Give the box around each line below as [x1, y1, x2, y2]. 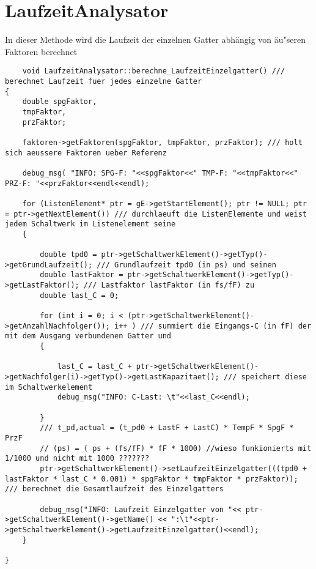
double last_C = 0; [40, 291, 119, 300]
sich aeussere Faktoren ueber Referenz [5, 148, 167, 157]
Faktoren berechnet [5, 45, 78, 58]
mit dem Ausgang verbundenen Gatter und [5, 332, 172, 341]
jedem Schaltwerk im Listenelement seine [5, 220, 176, 229]
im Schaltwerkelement [5, 382, 93, 392]
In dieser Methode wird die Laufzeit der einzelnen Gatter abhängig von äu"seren [5, 33, 306, 46]
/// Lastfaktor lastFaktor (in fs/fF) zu [83, 281, 255, 290]
